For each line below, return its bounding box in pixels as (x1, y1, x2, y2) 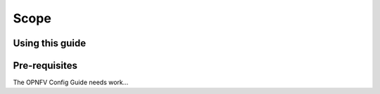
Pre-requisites (13, 60, 77, 72)
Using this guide (13, 37, 87, 49)
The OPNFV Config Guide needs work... (13, 78, 129, 87)
